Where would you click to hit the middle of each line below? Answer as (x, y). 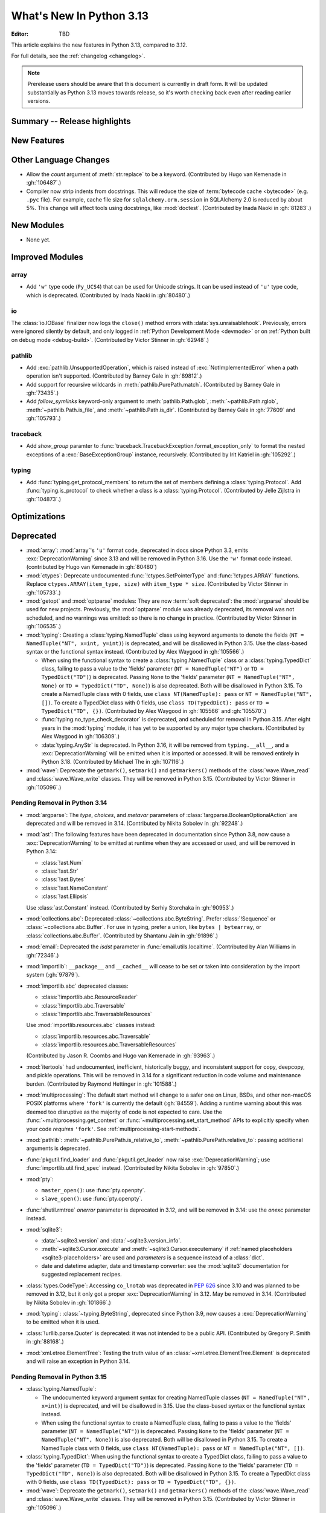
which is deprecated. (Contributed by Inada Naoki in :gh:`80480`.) (108, 295)
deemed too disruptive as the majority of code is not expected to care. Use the (124, 1112)
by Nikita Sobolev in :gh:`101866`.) (69, 1302)
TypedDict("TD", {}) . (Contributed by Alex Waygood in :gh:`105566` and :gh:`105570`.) (154, 711)
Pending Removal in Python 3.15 (59, 1377)
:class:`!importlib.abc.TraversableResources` (97, 1014)
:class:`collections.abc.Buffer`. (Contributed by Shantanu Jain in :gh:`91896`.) (122, 936)
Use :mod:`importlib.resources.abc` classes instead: (91, 1025)
